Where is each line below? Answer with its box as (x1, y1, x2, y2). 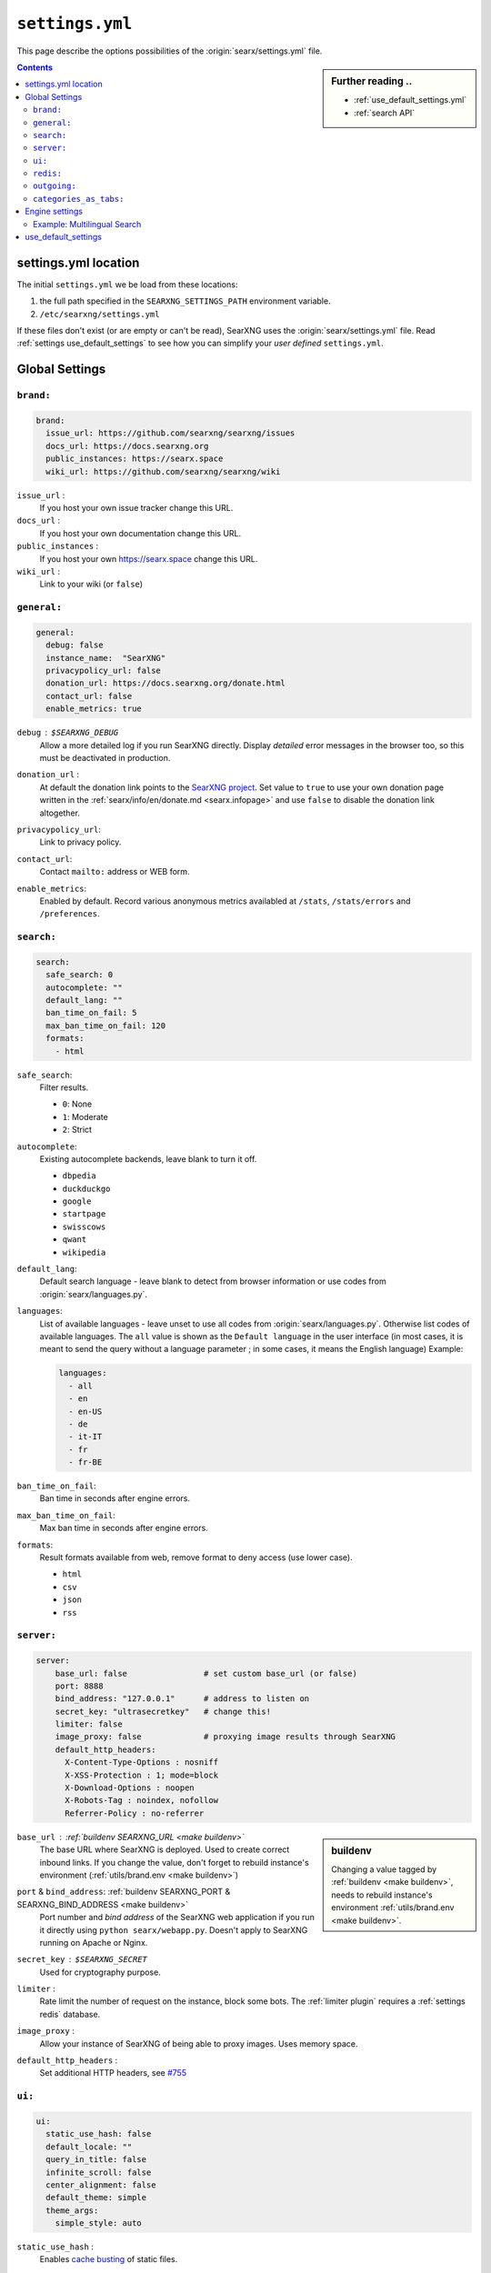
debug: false (45, 640, 104, 650)
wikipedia (62, 1247, 106, 1257)
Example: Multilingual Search (33, 218, 142, 229)
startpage (62, 1209, 106, 1219)
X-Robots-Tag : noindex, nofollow (65, 1796, 218, 1806)
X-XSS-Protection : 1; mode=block (65, 1769, 218, 1780)
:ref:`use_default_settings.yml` (354, 95, 467, 105)
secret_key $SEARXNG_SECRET (16, 1955, 147, 1965)
